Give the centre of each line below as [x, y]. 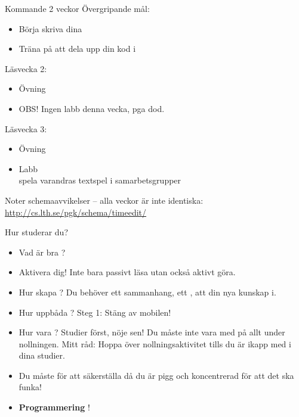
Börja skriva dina [50, 28]
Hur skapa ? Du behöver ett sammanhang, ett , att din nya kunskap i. [147, 292]
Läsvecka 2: [26, 68]
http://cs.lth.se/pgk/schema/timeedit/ [76, 212]
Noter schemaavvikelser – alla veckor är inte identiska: [104, 200]
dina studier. [42, 355]
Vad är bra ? [42, 252]
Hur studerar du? [36, 232]
